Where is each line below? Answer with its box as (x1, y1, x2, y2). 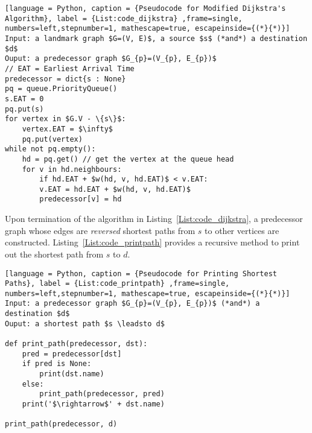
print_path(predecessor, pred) (39, 390, 165, 399)
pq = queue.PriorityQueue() (5, 84, 118, 93)
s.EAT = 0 (5, 94, 44, 103)
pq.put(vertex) (22, 134, 83, 144)
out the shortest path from (5, 247, 104, 260)
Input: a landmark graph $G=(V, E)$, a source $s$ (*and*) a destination (5, 34, 308, 43)
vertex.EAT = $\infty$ (22, 124, 113, 133)
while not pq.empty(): (5, 145, 96, 154)
